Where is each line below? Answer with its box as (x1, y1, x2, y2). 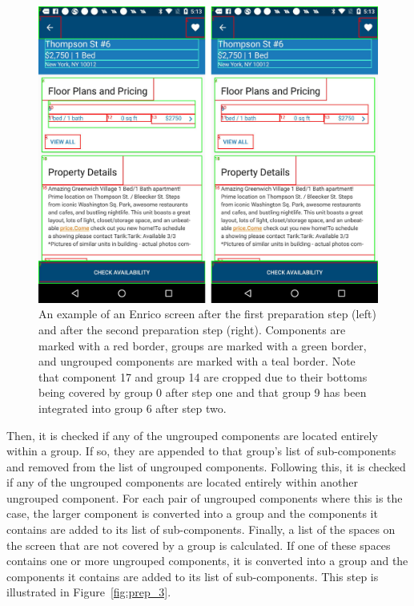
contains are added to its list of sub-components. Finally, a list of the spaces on (6, 521, 396, 538)
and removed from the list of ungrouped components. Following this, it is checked (6, 458, 406, 475)
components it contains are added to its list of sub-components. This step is (6, 568, 379, 584)
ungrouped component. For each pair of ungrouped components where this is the (6, 489, 403, 506)
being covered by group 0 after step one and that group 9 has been (38, 384, 367, 401)
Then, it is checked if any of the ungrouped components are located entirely (6, 426, 378, 443)
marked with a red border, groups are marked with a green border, (38, 337, 367, 353)
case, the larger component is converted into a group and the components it (6, 505, 378, 522)
